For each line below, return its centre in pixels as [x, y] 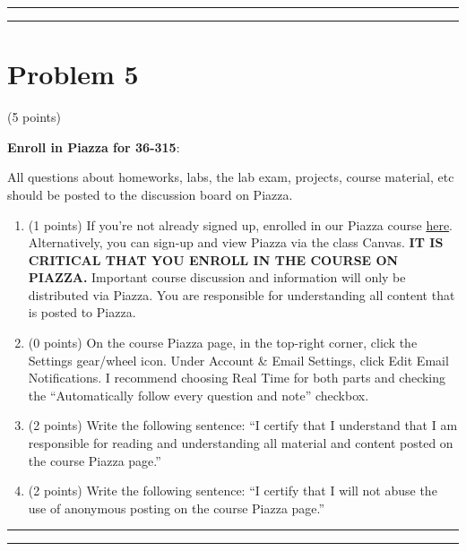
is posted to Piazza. [82, 312]
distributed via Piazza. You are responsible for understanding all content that [242, 294]
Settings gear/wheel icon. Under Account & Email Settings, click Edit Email [238, 360]
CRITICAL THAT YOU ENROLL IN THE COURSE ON [213, 259]
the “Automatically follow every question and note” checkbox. [198, 395]
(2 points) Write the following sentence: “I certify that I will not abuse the [233, 491]
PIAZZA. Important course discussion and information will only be [217, 277]
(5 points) [34, 117]
